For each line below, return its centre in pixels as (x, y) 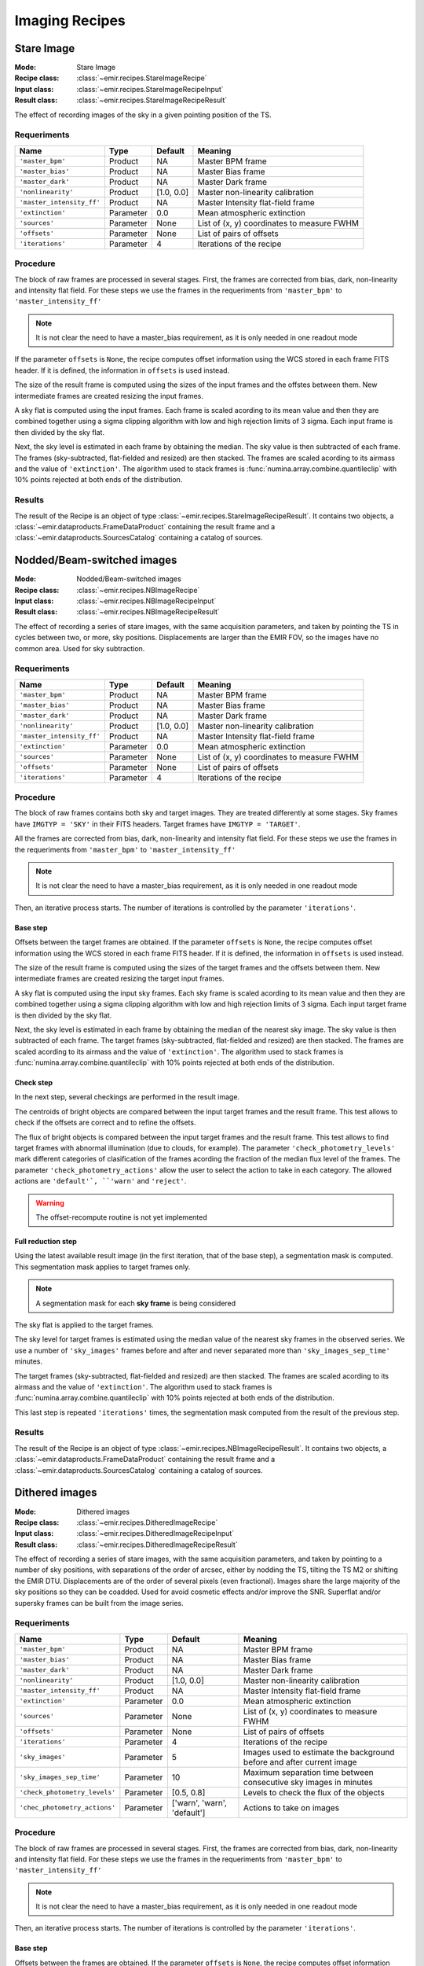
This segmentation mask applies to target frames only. (102, 1267)
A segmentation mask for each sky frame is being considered (136, 1303)
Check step (34, 1083)
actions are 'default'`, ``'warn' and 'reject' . (101, 1181)
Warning (50, 1202)
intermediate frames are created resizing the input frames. (109, 396)
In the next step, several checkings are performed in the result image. (127, 1097)
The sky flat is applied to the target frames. (84, 1324)
